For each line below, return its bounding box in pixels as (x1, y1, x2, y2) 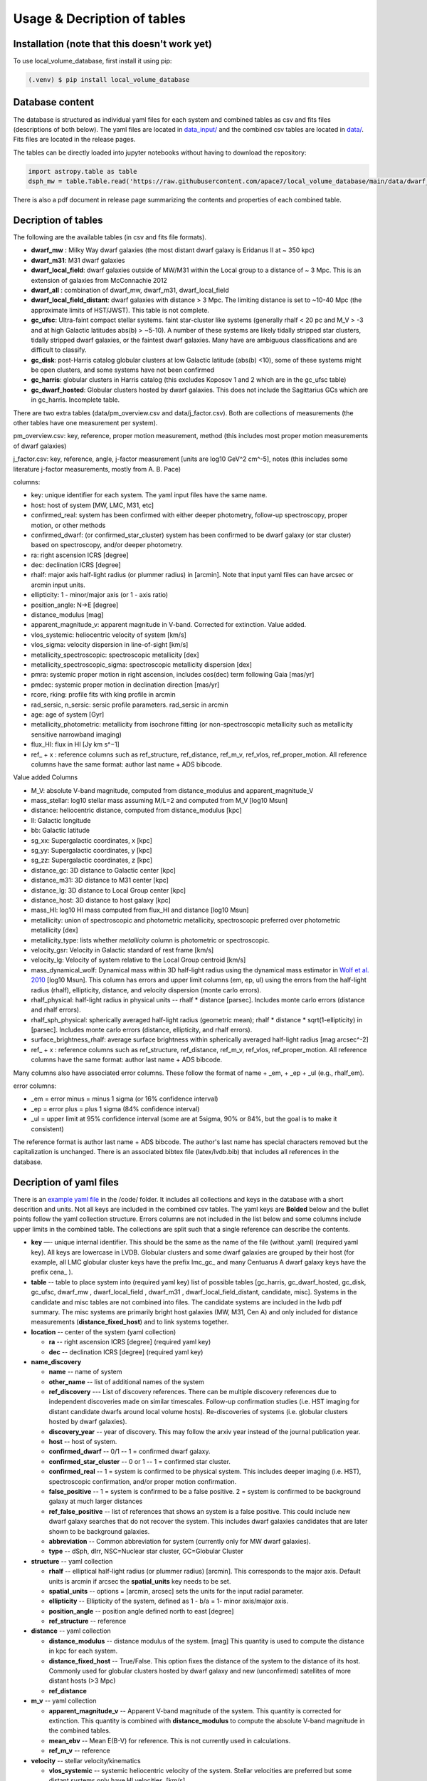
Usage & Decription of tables (13, 11, 186, 26)
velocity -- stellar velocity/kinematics (31, 1756, 142, 1765)
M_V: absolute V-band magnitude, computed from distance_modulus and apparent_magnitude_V (31, 786, 314, 794)
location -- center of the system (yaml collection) (31, 1327, 176, 1336)
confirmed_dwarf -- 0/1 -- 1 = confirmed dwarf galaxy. (48, 1447, 211, 1456)
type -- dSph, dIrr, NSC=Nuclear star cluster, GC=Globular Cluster (48, 1547, 243, 1556)
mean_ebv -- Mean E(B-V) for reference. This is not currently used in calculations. (48, 1736, 291, 1745)
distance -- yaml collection (31, 1626, 112, 1635)
